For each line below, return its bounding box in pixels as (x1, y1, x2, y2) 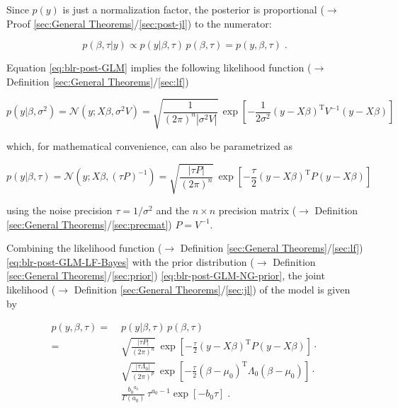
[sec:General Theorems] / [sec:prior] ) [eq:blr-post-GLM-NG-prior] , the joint (6, 268, 325, 283)
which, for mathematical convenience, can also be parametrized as (6, 138, 292, 153)
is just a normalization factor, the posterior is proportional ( (62, 2, 324, 16)
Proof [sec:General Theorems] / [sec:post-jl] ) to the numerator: (6, 16, 272, 30)
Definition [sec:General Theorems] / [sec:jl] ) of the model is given (74, 282, 351, 297)
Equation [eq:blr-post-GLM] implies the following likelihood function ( (6, 60, 312, 75)
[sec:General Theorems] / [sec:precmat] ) (6, 216, 172, 231)
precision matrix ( (218, 203, 297, 218)
